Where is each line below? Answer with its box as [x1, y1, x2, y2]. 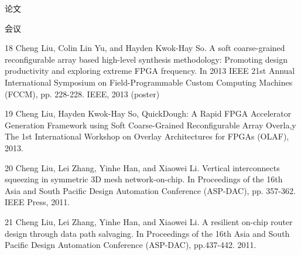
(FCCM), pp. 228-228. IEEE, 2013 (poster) [5, 87, 160, 100]
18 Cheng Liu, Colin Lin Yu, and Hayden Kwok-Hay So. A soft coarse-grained [5, 42, 285, 54]
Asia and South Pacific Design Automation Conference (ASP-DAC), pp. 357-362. [5, 184, 296, 196]
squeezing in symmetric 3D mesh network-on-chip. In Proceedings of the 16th [5, 173, 283, 185]
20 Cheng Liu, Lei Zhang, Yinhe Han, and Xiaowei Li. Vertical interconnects [5, 161, 280, 174]
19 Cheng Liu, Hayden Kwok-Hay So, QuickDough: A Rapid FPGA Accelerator [5, 107, 292, 120]
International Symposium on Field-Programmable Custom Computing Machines [5, 76, 293, 88]
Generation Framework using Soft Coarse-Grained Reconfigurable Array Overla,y [5, 118, 296, 131]
